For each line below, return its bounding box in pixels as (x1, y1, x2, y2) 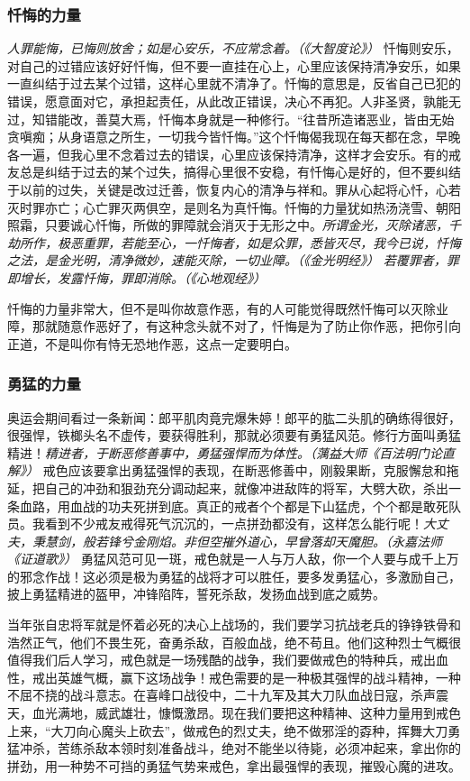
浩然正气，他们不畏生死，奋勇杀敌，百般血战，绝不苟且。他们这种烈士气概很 (7, 632, 461, 651)
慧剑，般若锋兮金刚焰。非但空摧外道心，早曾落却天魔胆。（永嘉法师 (44, 531, 442, 550)
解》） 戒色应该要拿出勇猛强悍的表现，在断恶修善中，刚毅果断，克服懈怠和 (7, 461, 447, 480)
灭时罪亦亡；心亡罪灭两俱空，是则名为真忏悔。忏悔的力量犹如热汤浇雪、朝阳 (7, 198, 461, 216)
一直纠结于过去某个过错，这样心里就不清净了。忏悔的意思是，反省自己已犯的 (7, 74, 461, 93)
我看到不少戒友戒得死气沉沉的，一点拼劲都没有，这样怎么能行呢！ (32, 514, 423, 533)
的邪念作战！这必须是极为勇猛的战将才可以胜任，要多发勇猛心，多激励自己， (7, 566, 461, 585)
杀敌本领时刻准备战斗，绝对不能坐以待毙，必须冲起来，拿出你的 (82, 739, 461, 758)
